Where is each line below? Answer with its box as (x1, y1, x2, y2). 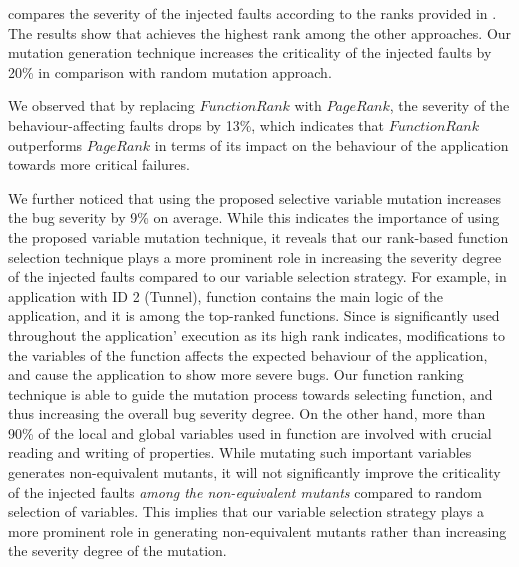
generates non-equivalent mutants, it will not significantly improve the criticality (8, 462, 501, 483)
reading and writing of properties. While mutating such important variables (8, 442, 472, 463)
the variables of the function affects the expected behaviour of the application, (8, 344, 488, 365)
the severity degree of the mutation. (8, 540, 227, 561)
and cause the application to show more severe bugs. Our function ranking (8, 364, 464, 385)
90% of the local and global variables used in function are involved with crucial (8, 422, 492, 443)
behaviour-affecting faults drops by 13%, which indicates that (8, 114, 384, 135)
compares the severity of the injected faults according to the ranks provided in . (8, 3, 497, 23)
